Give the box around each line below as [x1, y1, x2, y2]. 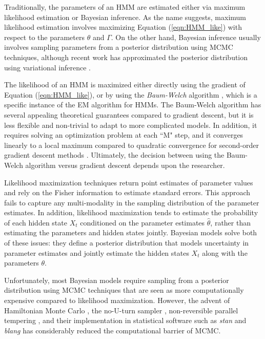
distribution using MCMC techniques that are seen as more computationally [4, 285, 244, 295]
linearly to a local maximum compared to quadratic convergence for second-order [4, 139, 259, 150]
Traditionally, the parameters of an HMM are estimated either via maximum [4, 2, 246, 12]
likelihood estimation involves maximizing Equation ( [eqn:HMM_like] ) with [4, 22, 242, 32]
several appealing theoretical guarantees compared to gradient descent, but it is [4, 109, 254, 120]
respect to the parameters [4, 31, 85, 42]
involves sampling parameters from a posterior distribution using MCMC [4, 42, 233, 52]
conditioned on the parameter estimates [80, 217, 205, 228]
